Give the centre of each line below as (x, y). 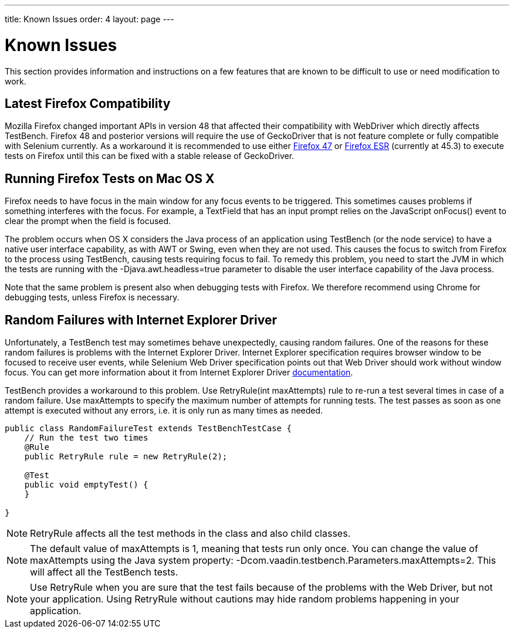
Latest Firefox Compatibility (88, 103)
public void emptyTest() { (86, 485)
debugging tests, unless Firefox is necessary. (92, 297)
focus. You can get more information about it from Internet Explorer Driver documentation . (179, 373)
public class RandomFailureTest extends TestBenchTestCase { (148, 429)
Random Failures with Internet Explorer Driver (141, 320)
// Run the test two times (86, 438)
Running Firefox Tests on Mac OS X (110, 178)
